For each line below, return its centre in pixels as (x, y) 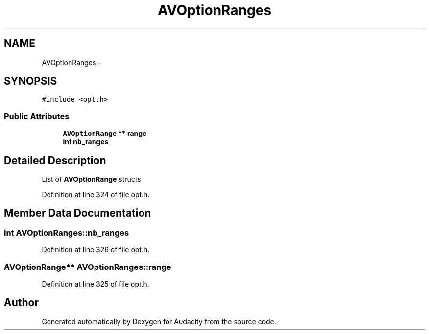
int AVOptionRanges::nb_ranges (67, 233)
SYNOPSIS (31, 81)
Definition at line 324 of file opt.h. (96, 195)
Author (21, 303)
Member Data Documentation (78, 213)
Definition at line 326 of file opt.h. (96, 250)
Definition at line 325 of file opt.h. (95, 284)
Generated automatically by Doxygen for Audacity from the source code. (159, 321)
